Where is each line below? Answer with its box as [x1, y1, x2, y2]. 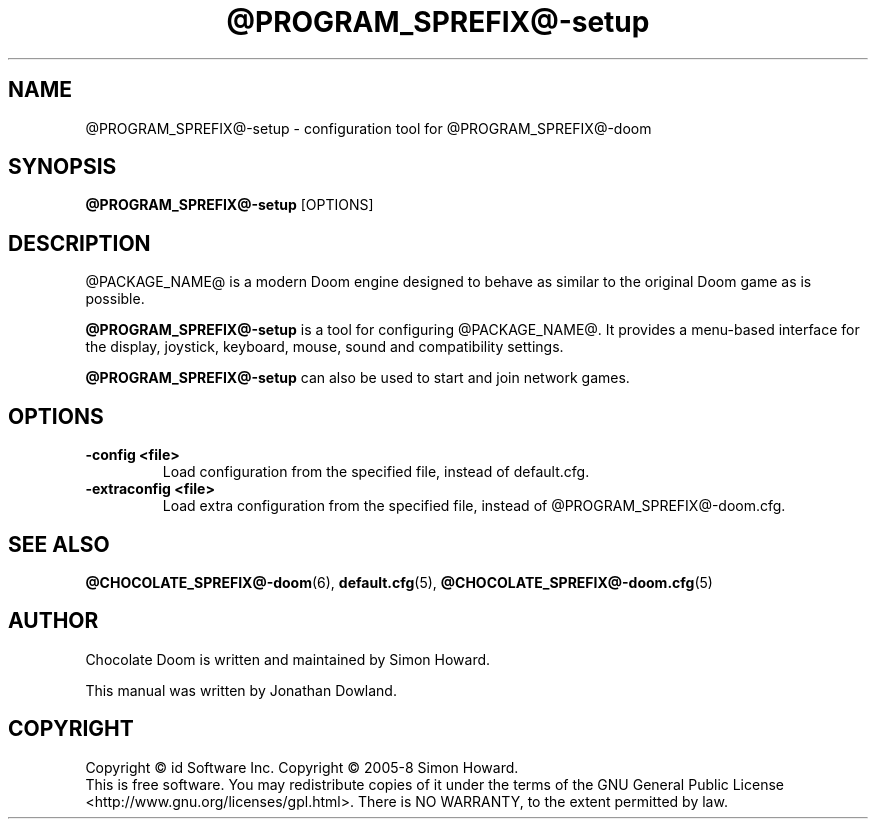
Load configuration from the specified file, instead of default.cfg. [162, 463, 590, 481]
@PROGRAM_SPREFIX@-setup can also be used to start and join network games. [85, 369, 630, 387]
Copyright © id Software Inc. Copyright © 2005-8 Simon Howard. [85, 758, 519, 776]
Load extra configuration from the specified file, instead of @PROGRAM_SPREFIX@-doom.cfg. [162, 497, 786, 515]
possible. [85, 290, 145, 308]
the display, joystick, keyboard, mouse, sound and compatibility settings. [85, 338, 564, 356]
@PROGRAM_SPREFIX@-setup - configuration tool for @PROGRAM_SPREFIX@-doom [85, 119, 652, 137]
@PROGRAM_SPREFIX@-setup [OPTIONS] [85, 196, 374, 214]
